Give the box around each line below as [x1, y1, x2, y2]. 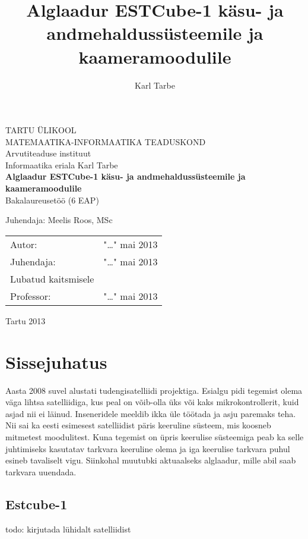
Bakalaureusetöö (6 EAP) [5, 193, 99, 206]
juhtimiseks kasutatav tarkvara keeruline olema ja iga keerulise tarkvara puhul [5, 442, 290, 455]
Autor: [10, 237, 37, 251]
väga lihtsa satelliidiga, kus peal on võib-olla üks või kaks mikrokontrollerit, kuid [5, 396, 299, 408]
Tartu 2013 [5, 314, 46, 327]
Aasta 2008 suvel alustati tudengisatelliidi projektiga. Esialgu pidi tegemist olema [5, 384, 303, 396]
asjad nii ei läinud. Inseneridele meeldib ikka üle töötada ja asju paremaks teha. [5, 407, 296, 419]
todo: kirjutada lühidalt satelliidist [5, 522, 131, 535]
